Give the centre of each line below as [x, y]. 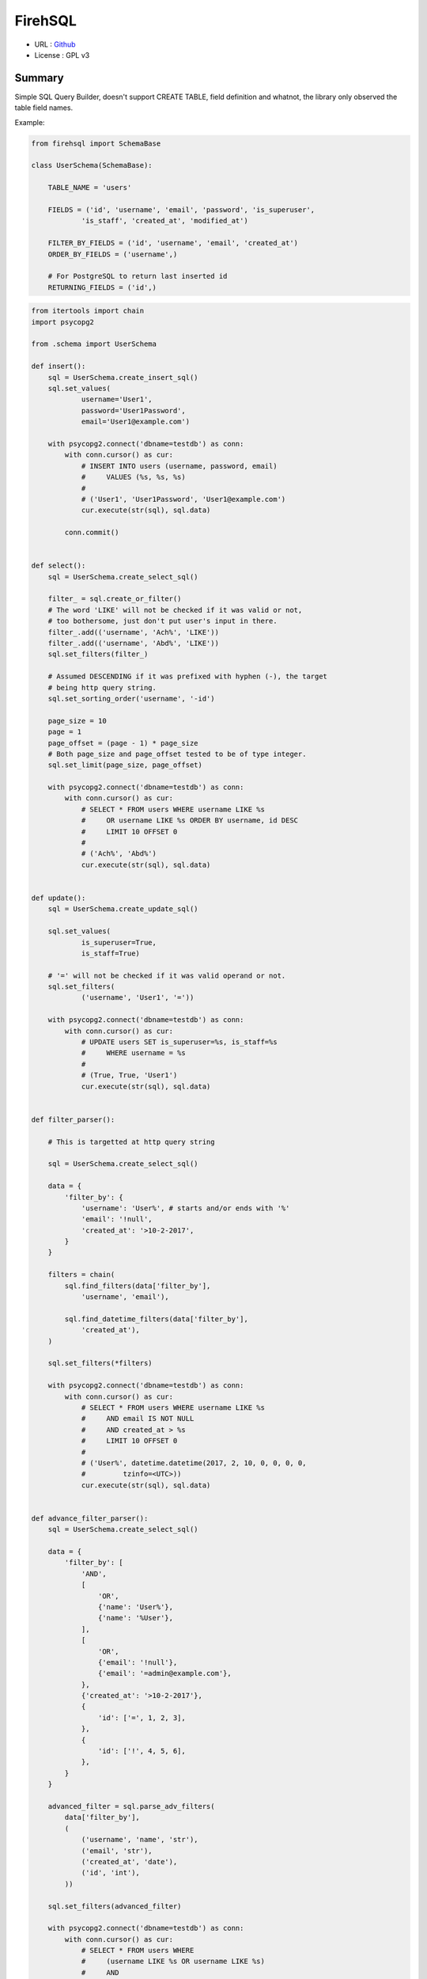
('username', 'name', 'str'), [140, 1840]
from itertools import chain [88, 311]
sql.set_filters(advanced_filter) [115, 1906]
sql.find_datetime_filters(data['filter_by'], [156, 1319]
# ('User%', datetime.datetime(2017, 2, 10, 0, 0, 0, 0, [194, 1463]
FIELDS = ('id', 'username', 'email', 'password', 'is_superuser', [181, 209]
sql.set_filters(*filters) [100, 1363]
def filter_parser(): [73, 1119]
